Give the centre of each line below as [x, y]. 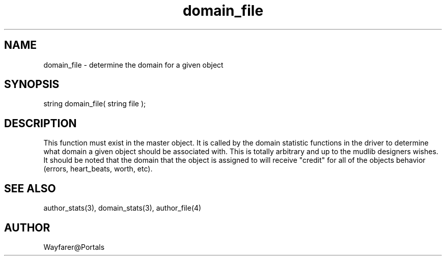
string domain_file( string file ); [95, 104]
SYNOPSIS [32, 84]
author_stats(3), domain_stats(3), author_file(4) [122, 208]
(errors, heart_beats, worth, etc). [98, 169]
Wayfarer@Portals [74, 247]
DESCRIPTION [40, 123]
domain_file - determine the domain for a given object [133, 65]
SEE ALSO [30, 188]
